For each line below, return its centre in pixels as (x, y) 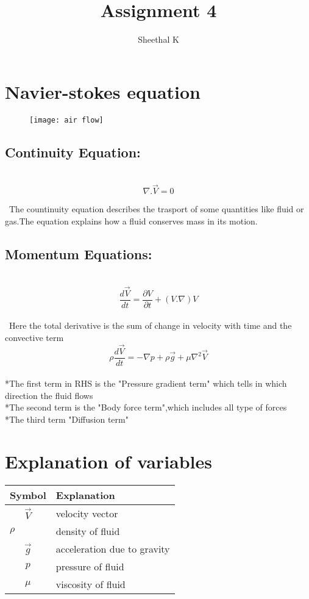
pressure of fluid (90, 566)
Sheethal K (158, 39)
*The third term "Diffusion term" (67, 419)
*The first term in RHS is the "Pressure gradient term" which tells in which (146, 383)
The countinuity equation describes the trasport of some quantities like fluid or (156, 209)
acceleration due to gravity (113, 548)
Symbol (28, 495)
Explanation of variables (109, 461)
